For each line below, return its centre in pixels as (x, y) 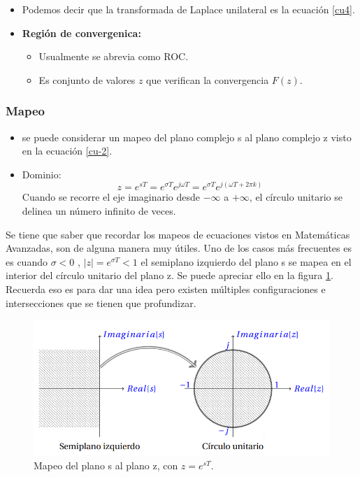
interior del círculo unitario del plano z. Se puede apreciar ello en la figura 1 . (170, 275)
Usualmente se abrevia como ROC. (114, 56)
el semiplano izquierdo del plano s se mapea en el (246, 261)
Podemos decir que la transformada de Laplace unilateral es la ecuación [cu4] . (188, 9)
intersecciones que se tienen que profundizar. (101, 302)
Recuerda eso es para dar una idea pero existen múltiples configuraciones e (166, 289)
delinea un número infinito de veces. (99, 211)
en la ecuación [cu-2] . (67, 151)
